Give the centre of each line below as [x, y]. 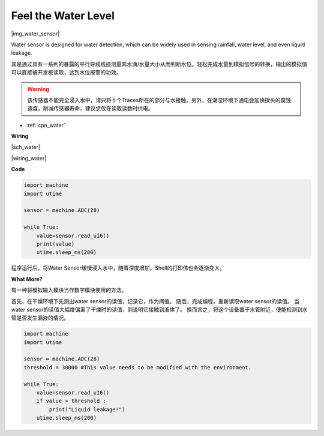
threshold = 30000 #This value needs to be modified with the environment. [138, 367]
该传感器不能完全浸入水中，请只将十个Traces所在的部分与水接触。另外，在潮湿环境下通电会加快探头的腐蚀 [159, 100]
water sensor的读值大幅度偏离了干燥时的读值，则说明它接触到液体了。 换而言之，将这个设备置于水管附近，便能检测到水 [159, 309]
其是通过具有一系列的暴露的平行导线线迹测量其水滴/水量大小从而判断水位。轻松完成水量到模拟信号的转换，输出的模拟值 [159, 64]
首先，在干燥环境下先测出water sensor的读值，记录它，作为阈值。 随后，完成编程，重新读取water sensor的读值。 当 [155, 301]
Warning [38, 89]
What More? [27, 279]
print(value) [55, 244]
